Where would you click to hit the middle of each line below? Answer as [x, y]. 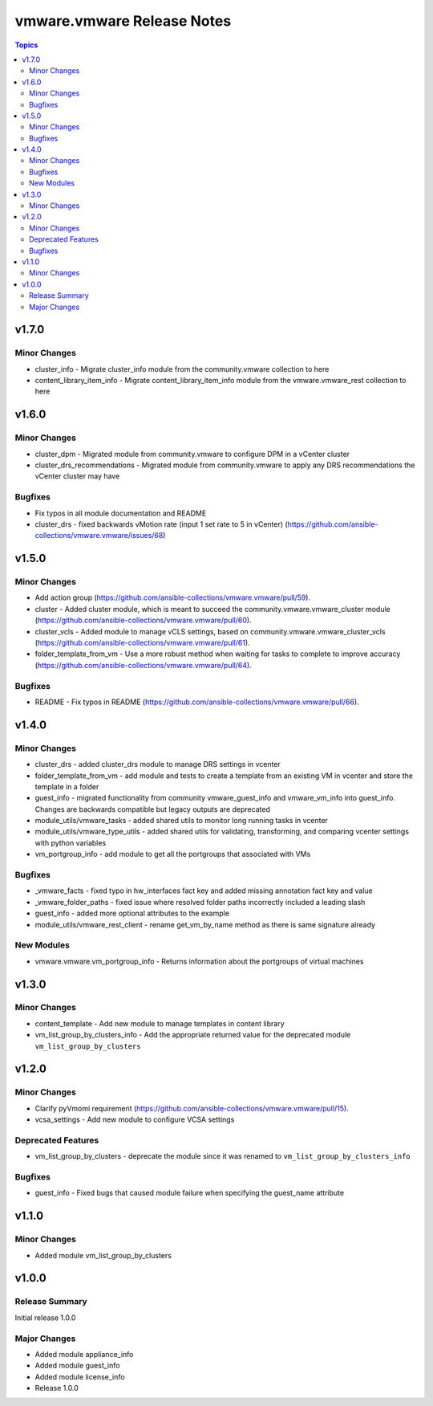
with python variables [71, 842]
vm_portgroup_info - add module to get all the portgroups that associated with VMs [173, 854]
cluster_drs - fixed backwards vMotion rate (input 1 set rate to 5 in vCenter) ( [161, 524]
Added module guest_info [77, 1366]
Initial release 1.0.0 [45, 1318]
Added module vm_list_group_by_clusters [103, 1255]
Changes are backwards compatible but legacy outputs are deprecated [152, 809]
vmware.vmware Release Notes [123, 21]
